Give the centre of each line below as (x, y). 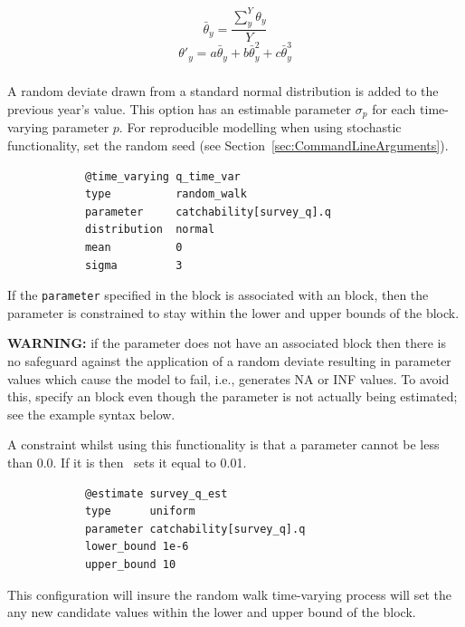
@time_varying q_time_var (162, 176)
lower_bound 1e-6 (137, 547)
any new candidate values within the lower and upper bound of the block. (212, 612)
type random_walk (166, 194)
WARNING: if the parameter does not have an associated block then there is (227, 343)
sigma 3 (133, 265)
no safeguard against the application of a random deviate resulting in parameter (229, 361)
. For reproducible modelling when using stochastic (260, 127)
